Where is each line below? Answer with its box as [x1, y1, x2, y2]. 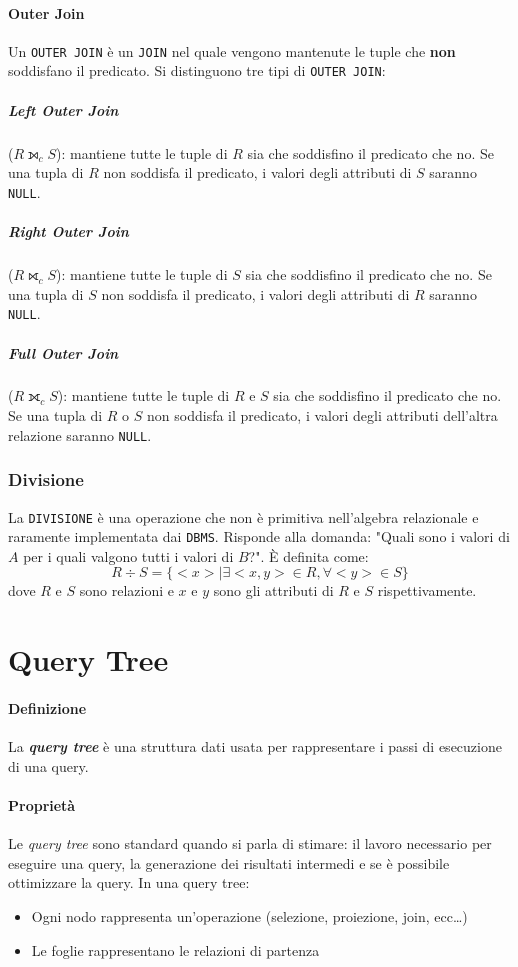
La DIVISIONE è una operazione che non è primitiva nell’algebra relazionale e [8, 506, 479, 527]
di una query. [8, 755, 89, 776]
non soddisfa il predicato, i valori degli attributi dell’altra [147, 405, 498, 426]
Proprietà [8, 795, 76, 815]
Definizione [8, 698, 87, 719]
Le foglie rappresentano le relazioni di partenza [31, 939, 320, 960]
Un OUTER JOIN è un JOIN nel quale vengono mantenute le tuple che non [8, 40, 456, 61]
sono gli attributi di [213, 580, 334, 601]
